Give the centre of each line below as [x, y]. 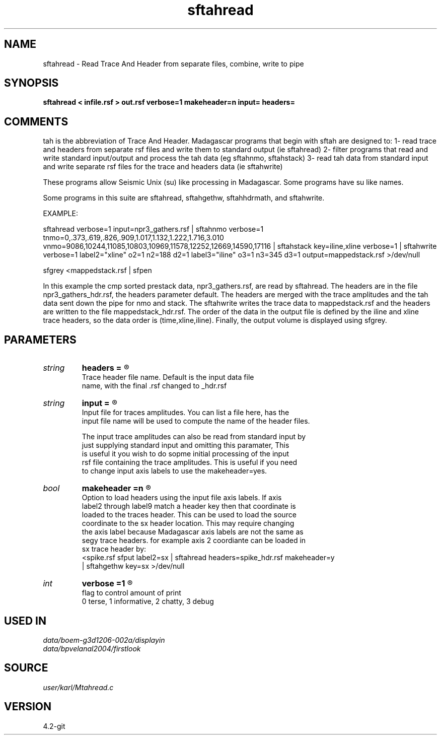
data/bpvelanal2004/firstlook [92, 648]
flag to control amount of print [131, 593]
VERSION [28, 707]
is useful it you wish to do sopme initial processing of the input [186, 454]
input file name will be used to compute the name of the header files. [196, 421]
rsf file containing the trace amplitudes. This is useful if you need [190, 462]
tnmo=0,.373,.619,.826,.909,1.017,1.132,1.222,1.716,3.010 [133, 238]
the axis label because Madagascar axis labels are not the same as [193, 532]
